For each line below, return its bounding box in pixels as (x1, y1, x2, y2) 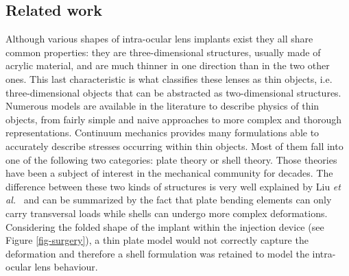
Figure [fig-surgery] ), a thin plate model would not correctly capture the (5, 233, 309, 247)
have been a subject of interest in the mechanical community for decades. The (5, 166, 333, 180)
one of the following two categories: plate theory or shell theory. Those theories (5, 152, 337, 166)
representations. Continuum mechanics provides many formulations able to (5, 125, 320, 140)
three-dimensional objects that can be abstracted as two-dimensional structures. (5, 85, 341, 99)
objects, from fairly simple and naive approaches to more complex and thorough (5, 112, 342, 126)
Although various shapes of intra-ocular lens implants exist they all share (5, 32, 313, 46)
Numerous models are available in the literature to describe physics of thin (5, 99, 320, 113)
